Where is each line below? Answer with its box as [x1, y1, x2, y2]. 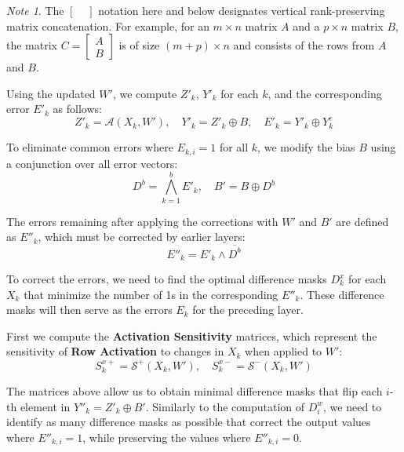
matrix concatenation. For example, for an [6, 17, 209, 34]
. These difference [300, 286, 384, 302]
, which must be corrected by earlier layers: [38, 228, 246, 245]
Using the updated [6, 85, 96, 101]
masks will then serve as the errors [6, 301, 173, 318]
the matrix [6, 37, 57, 53]
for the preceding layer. [192, 301, 304, 318]
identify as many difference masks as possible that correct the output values [6, 414, 371, 430]
